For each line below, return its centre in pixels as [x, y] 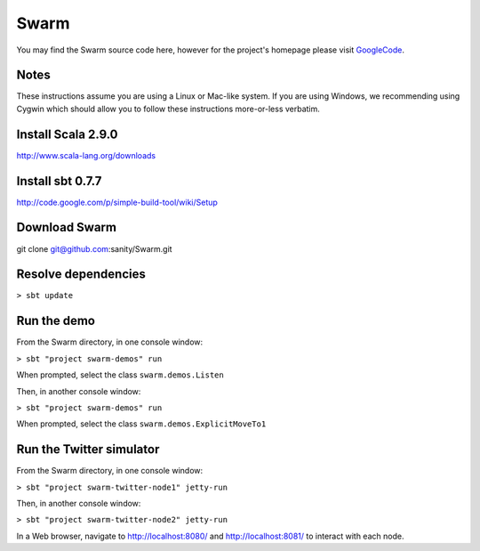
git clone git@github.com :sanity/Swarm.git [94, 248]
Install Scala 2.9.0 [67, 134]
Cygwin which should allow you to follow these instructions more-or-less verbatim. [168, 109]
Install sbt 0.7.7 [59, 181]
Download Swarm [67, 227]
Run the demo [56, 321]
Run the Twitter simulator [88, 450]
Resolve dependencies [81, 275]
